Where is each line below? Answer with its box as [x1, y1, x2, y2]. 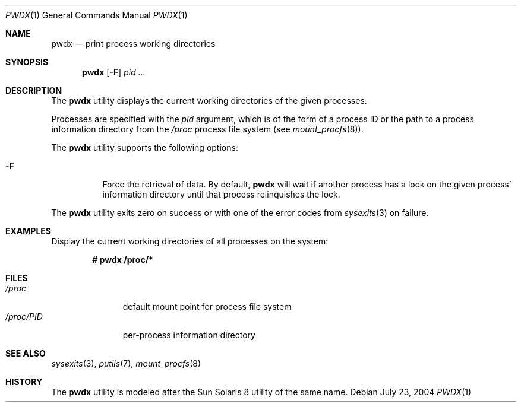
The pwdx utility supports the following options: [51, 142, 238, 152]
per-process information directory [122, 330, 255, 340]
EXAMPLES [5, 226, 51, 236]
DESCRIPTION [5, 85, 62, 96]
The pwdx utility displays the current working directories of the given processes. [51, 96, 367, 106]
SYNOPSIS [5, 57, 49, 67]
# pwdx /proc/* [92, 255, 153, 265]
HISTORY [5, 377, 43, 387]
